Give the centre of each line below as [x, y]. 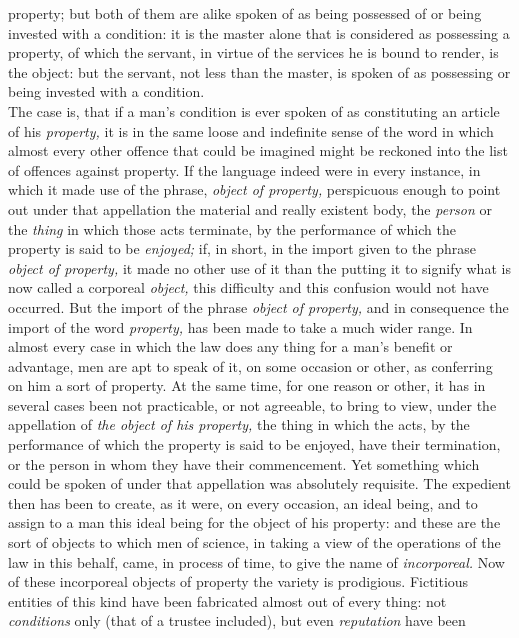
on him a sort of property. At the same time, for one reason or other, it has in [247, 385]
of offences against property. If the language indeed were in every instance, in [244, 169]
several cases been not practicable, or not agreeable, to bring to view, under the [252, 404]
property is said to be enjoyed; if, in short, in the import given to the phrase [242, 248]
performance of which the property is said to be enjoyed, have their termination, [254, 444]
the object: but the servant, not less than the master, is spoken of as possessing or [259, 71]
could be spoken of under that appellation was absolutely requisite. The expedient [259, 483]
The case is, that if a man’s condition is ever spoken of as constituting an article [254, 110]
